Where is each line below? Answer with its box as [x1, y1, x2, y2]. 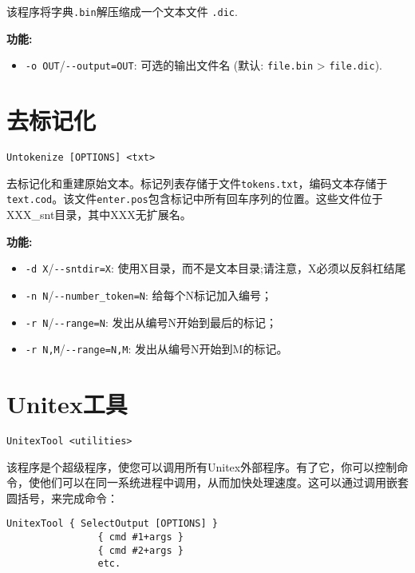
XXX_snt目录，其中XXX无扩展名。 [6, 206, 192, 222]
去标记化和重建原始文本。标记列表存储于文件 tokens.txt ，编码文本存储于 [6, 174, 388, 191]
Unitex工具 [6, 388, 128, 420]
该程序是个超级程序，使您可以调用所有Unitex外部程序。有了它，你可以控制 [6, 458, 397, 475]
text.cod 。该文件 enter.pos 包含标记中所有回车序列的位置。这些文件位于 [6, 190, 383, 207]
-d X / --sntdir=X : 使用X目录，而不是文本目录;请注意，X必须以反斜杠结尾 [25, 260, 406, 277]
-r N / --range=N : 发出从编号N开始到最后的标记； [25, 313, 277, 330]
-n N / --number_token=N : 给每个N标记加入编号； [25, 286, 273, 303]
